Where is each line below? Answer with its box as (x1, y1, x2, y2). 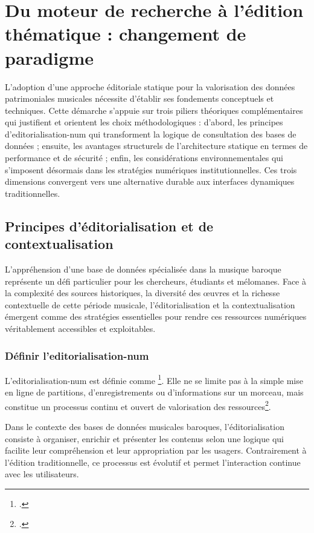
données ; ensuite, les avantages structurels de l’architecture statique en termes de (5, 139, 308, 152)
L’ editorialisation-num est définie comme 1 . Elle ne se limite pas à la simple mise (5, 372, 303, 386)
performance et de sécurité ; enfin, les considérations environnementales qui (5, 151, 284, 164)
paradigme (5, 45, 94, 70)
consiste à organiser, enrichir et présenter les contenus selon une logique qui (5, 432, 284, 445)
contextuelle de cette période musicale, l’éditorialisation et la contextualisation (5, 298, 295, 311)
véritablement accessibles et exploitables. (5, 322, 156, 334)
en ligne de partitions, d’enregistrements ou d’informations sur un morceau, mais (5, 386, 304, 399)
